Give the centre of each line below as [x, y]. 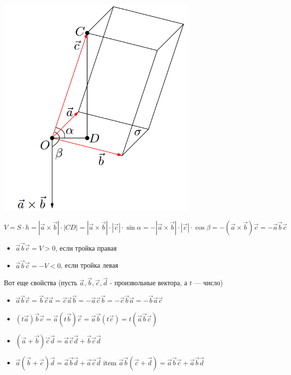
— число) [209, 283]
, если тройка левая [89, 265]
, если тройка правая [86, 247]
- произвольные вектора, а [149, 283]
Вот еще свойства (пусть [41, 283]
